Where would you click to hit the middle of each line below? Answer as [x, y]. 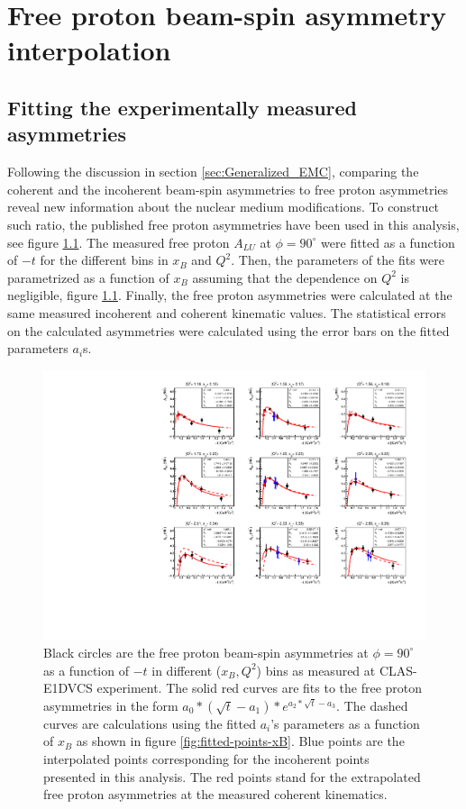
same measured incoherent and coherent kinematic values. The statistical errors [227, 312]
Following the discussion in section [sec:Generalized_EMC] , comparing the [213, 172]
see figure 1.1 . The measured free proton [119, 242]
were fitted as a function [388, 242]
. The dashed [372, 705]
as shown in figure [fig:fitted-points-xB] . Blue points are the [240, 741]
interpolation [89, 50]
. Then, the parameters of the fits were [338, 260]
